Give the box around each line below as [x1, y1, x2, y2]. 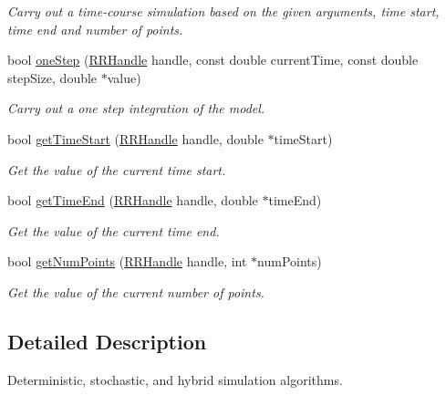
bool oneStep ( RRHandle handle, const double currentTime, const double [7, 50, 419, 69]
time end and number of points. [7, 19, 183, 38]
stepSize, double [7, 68, 98, 87]
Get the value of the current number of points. [7, 282, 264, 301]
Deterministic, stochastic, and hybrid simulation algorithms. [7, 369, 343, 389]
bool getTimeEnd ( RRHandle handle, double [7, 191, 258, 210]
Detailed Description [7, 327, 207, 355]
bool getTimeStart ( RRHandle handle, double [7, 129, 264, 148]
